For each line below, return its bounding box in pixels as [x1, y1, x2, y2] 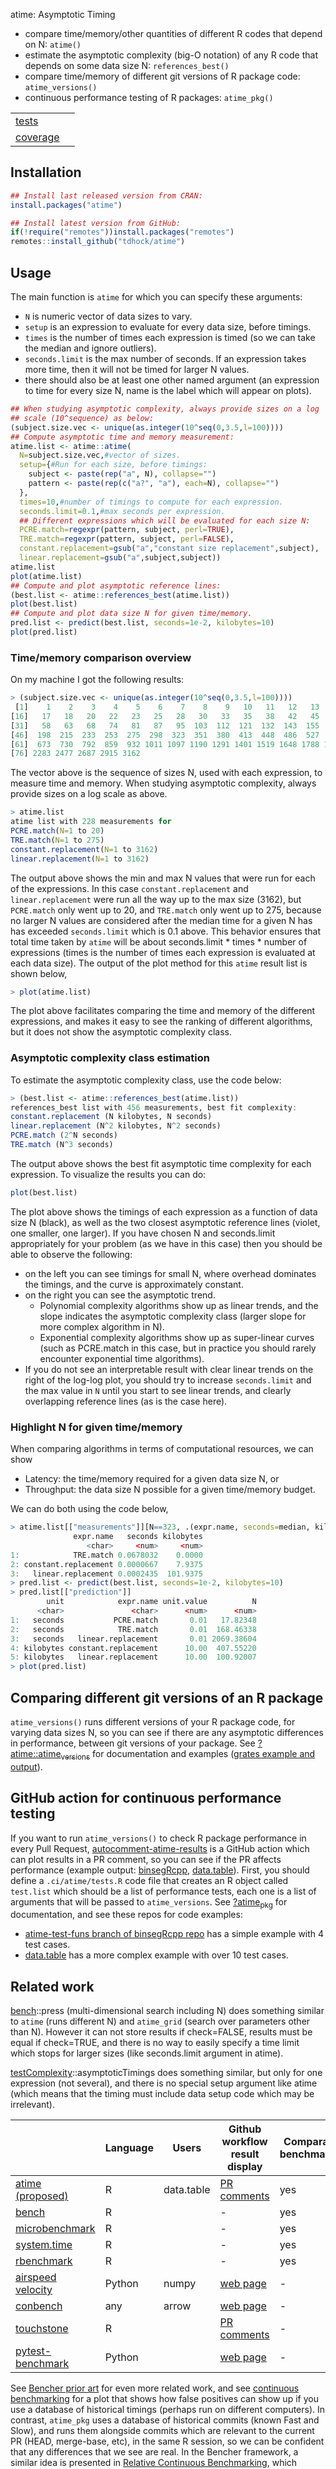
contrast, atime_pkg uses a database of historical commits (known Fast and [10, 2414, 320, 2426]
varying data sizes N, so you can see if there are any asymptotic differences [10, 1726, 324, 1738]
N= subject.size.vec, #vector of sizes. [19, 450, 182, 461]
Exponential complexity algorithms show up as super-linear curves [39, 1331, 315, 1343]
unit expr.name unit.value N [46, 1597, 257, 1607]
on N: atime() [24, 39, 82, 50]
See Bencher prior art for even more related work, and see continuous [10, 2382, 300, 2394]
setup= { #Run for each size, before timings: [19, 460, 208, 470]
